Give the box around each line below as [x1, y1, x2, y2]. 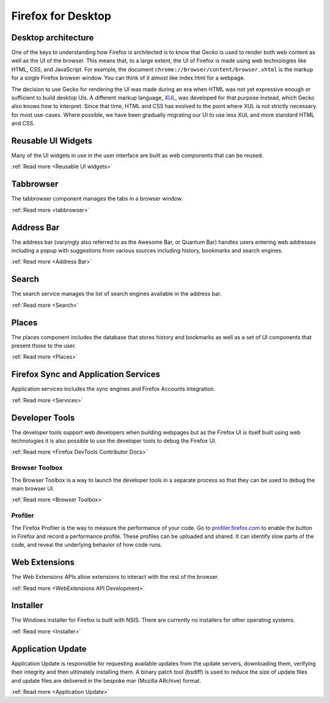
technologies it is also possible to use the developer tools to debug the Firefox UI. [11, 437, 217, 444]
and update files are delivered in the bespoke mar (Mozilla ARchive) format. [11, 677, 202, 684]
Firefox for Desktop [11, 9, 111, 23]
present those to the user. [11, 342, 76, 350]
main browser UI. [11, 485, 54, 492]
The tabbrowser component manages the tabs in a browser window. [11, 195, 183, 202]
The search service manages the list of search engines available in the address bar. [11, 290, 222, 298]
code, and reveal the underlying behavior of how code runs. [11, 541, 163, 548]
